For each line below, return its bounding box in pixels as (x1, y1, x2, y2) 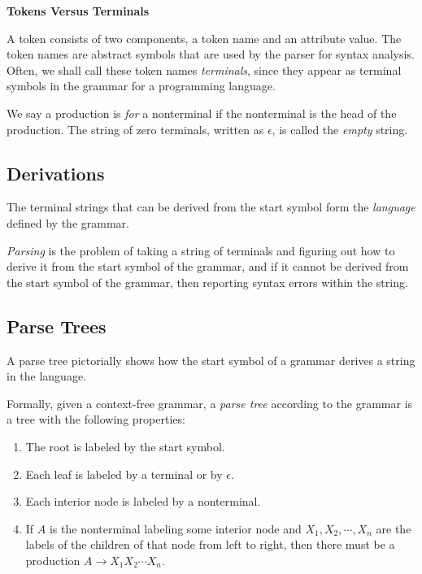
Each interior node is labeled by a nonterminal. (25, 493, 261, 510)
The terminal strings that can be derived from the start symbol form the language (7, 198, 415, 215)
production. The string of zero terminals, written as (7, 120, 264, 137)
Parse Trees (7, 313, 107, 338)
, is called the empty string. (272, 120, 408, 137)
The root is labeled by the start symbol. (25, 437, 225, 454)
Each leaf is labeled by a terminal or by (25, 465, 223, 482)
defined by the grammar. (7, 214, 129, 231)
